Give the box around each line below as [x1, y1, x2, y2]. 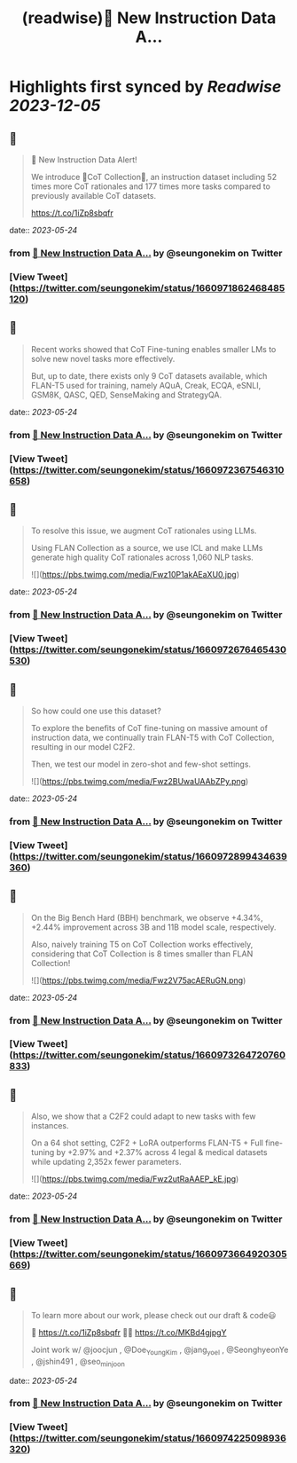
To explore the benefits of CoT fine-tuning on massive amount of [30, 722, 269, 733]
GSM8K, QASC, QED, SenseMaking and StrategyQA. [30, 389, 223, 400]
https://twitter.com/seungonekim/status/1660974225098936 [12, 1432, 286, 1444]
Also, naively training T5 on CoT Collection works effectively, [30, 939, 254, 949]
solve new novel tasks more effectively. [30, 353, 176, 364]
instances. [30, 1121, 69, 1131]
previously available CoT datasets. [30, 191, 157, 201]
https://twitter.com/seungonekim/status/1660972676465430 [12, 643, 286, 656]
